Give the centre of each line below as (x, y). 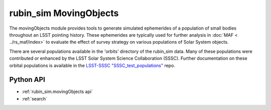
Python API (27, 80)
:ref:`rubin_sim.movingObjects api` (57, 92)
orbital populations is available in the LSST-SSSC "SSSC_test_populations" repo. (92, 65)
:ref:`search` (35, 98)
